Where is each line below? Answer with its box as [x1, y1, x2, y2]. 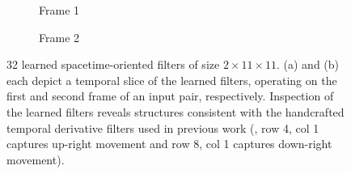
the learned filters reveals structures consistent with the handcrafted [6, 103, 345, 120]
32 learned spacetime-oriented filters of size [6, 56, 220, 73]
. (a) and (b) [277, 56, 340, 73]
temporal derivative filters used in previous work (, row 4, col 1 [6, 119, 319, 136]
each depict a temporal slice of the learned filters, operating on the [6, 71, 337, 88]
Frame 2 [39, 28, 80, 45]
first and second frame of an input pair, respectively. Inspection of [6, 87, 334, 104]
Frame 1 [39, 2, 80, 18]
